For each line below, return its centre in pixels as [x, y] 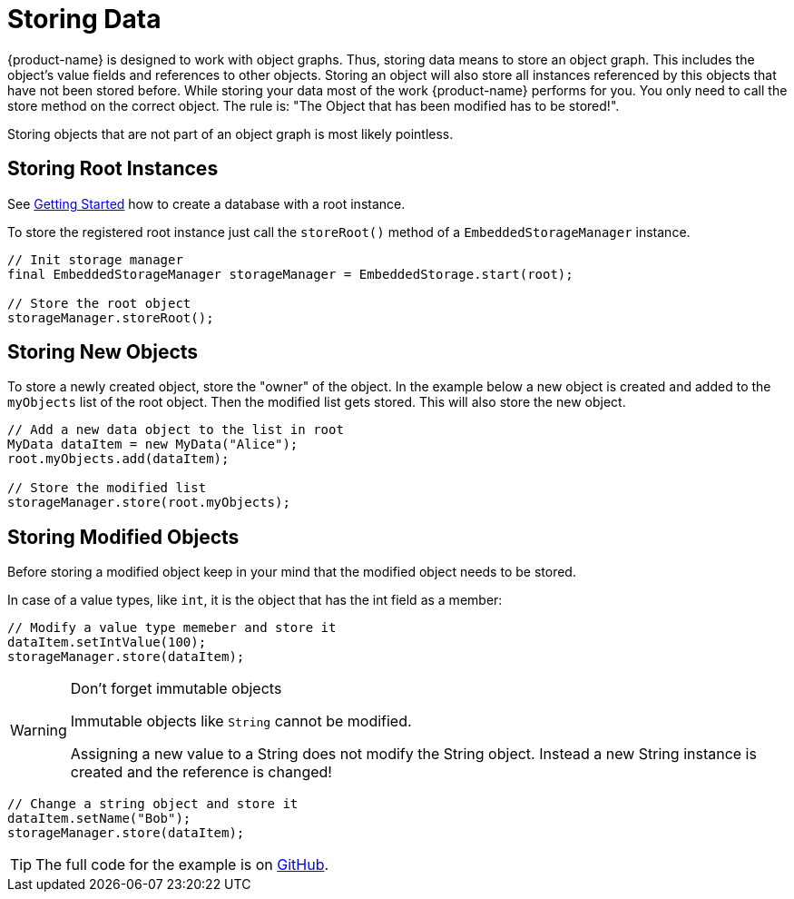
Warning [39, 731]
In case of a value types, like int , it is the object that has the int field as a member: [255, 600]
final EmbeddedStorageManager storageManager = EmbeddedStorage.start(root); [290, 274]
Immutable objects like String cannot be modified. [241, 721]
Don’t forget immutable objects [176, 689]
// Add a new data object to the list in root [176, 430]
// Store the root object [99, 303]
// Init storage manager [95, 259]
